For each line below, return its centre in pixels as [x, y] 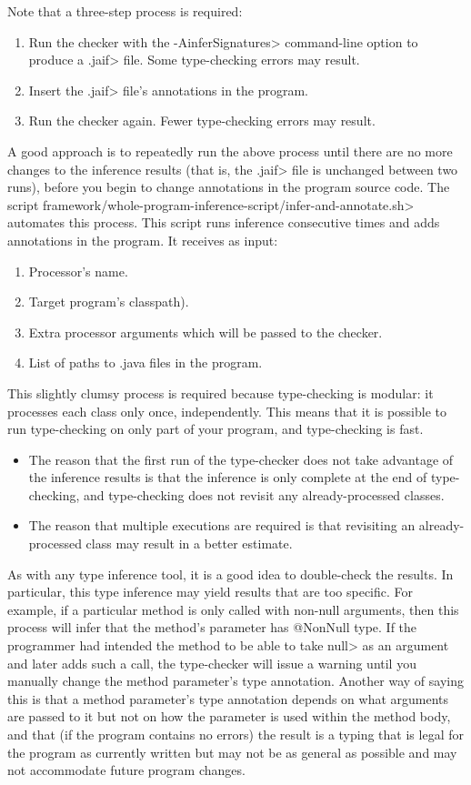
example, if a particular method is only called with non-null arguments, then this [233, 609]
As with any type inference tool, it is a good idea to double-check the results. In [230, 574]
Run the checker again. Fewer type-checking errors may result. [202, 121]
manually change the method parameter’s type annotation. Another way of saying [235, 681]
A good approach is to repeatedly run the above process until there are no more [230, 151]
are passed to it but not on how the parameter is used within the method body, [229, 716]
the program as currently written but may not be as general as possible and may [232, 752]
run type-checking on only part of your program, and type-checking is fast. [215, 429]
